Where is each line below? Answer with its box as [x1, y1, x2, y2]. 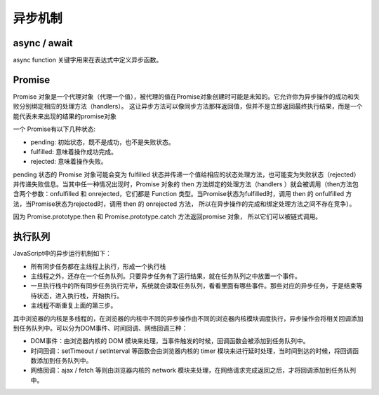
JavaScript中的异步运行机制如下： [13, 249, 112, 258]
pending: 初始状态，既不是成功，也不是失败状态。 [30, 137, 175, 146]
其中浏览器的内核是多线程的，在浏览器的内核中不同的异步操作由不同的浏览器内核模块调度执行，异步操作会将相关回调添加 [13, 314, 364, 322]
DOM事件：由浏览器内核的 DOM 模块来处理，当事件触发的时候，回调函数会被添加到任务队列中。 [30, 337, 310, 345]
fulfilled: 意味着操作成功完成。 [30, 147, 117, 155]
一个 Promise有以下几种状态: [13, 125, 96, 133]
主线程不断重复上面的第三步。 [30, 301, 117, 310]
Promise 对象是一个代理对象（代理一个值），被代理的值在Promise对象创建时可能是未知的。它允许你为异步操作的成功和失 [13, 92, 361, 101]
